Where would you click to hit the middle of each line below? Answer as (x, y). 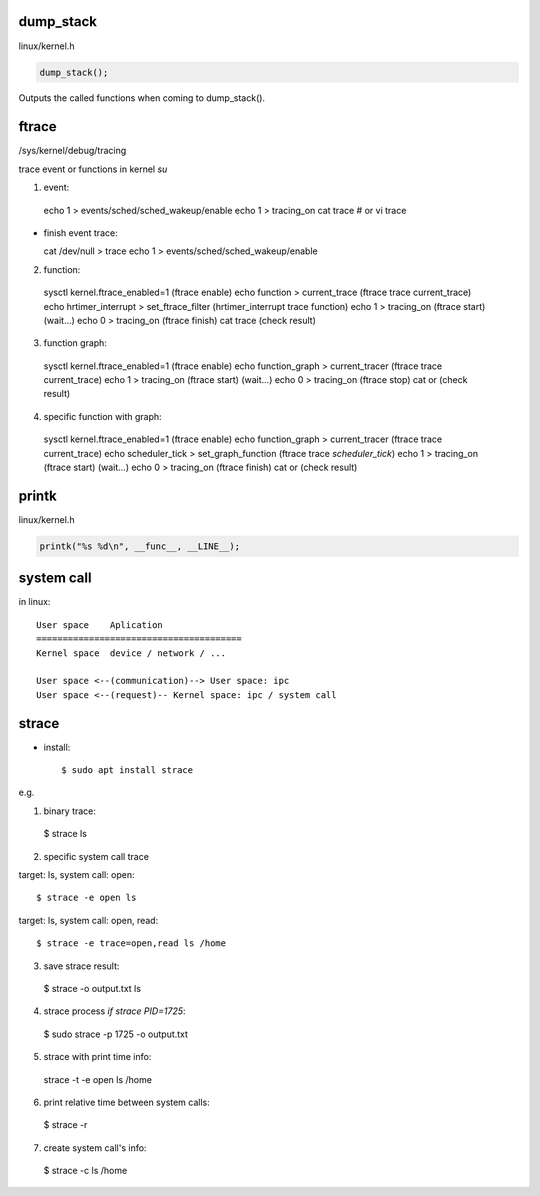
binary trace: (70, 811)
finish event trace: (81, 232)
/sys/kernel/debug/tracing (72, 151)
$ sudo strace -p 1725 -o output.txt (116, 1034)
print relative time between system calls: (126, 1102)
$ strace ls (65, 834)
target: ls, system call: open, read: (88, 920)
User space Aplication (100, 624)
